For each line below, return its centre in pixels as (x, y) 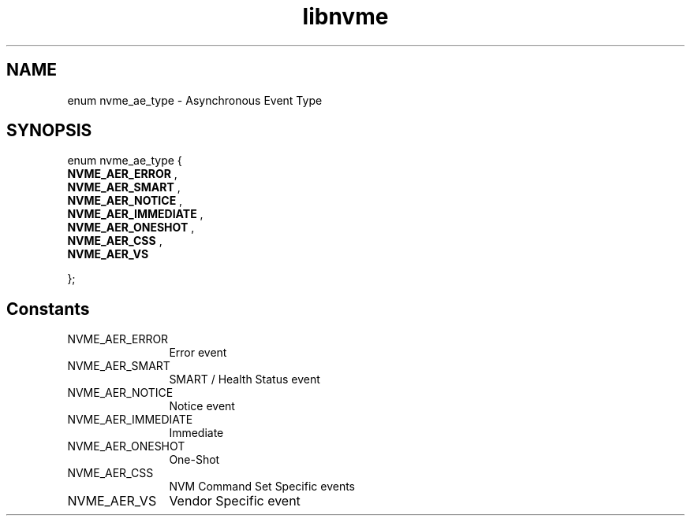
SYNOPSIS (49, 131)
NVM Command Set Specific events (262, 487)
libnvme (345, 17)
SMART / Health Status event (245, 379)
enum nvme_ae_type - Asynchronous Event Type (195, 100)
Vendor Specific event (235, 501)
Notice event (202, 406)
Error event (198, 353)
